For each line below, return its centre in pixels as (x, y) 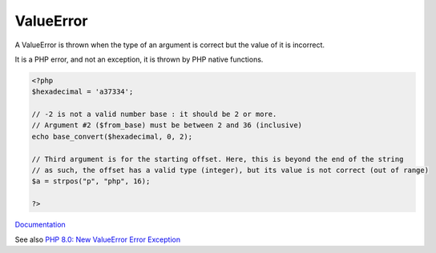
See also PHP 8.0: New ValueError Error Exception (97, 239)
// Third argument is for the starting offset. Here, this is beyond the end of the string (218, 159)
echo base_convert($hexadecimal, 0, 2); (112, 137)
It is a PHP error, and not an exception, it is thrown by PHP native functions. (139, 59)
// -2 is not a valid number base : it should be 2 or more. (154, 114)
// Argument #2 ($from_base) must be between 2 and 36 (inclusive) (167, 125)
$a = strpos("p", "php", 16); (91, 181)
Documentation (40, 225)
